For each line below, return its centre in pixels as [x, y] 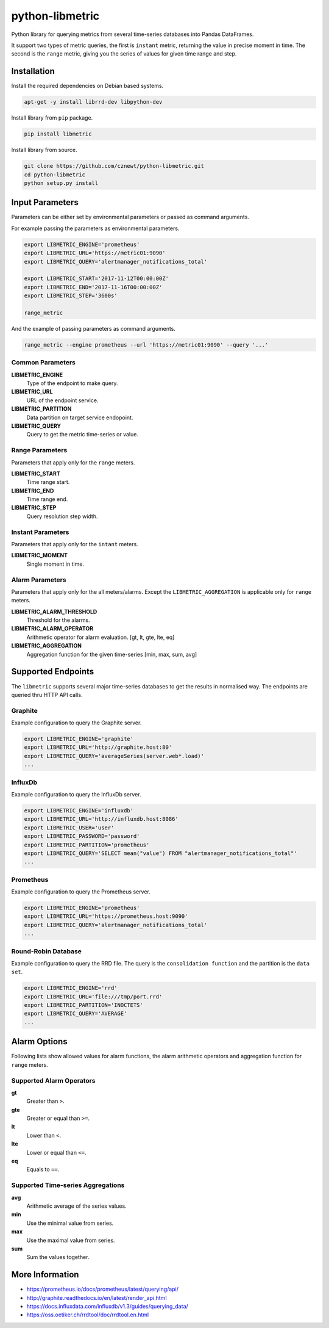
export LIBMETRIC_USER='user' [69, 828]
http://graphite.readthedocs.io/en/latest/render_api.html [97, 1297]
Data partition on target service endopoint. [80, 417]
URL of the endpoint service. [62, 400]
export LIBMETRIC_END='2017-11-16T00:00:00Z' [93, 287]
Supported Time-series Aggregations [68, 1185]
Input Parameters [45, 202]
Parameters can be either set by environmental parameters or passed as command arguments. [130, 217]
